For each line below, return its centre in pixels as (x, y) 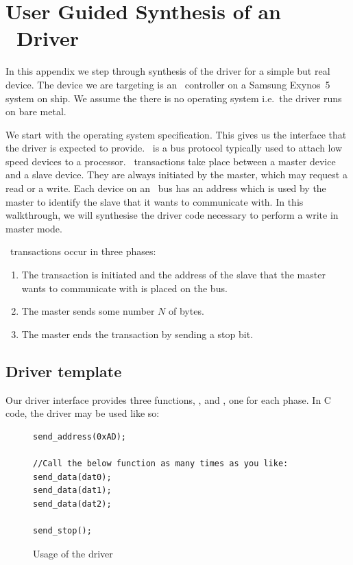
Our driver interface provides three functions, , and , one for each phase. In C (168, 399)
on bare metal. (36, 111)
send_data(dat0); (72, 477)
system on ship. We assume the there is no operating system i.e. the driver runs (174, 98)
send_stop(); (62, 530)
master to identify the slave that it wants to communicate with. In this (155, 201)
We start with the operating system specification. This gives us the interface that (176, 134)
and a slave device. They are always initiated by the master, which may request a (176, 175)
